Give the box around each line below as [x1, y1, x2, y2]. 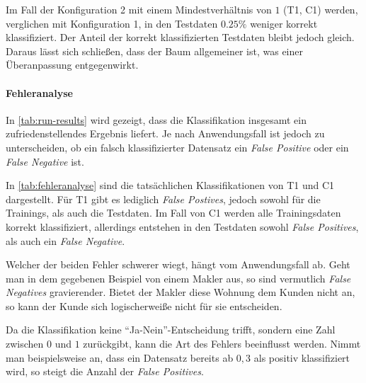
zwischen [6, 336, 44, 351]
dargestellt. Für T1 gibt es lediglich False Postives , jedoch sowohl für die [6, 191, 321, 206]
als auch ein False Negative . [6, 233, 125, 248]
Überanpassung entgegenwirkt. [6, 57, 139, 72]
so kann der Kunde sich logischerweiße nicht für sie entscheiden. [6, 298, 282, 313]
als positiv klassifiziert [253, 350, 350, 365]
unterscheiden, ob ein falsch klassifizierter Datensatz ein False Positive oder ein [6, 139, 349, 154]
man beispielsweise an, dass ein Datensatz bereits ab [6, 350, 234, 365]
